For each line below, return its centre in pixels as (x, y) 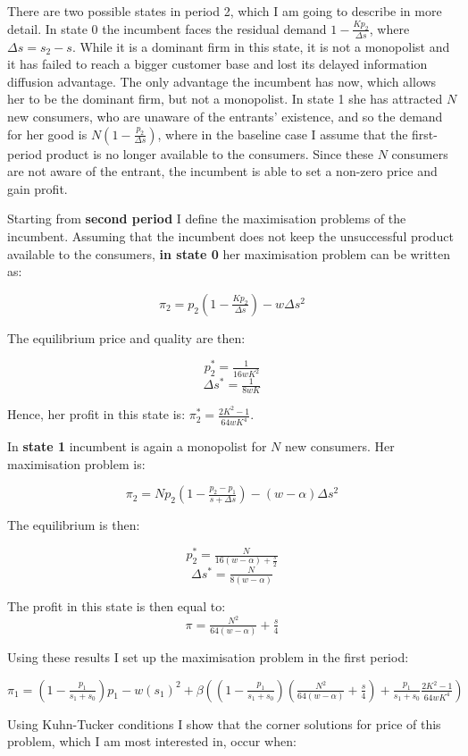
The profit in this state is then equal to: (117, 606)
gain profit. (38, 188)
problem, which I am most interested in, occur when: (152, 741)
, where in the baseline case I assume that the (283, 134)
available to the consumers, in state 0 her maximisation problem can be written (229, 253)
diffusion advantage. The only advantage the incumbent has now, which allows (222, 81)
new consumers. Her (339, 446)
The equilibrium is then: (74, 525)
